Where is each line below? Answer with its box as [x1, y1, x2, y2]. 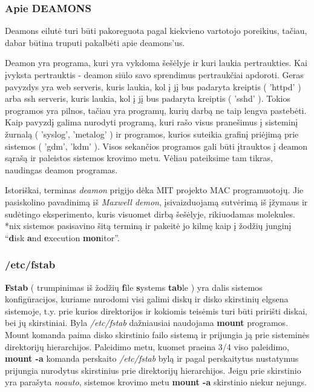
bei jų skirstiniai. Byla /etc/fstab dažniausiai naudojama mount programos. [5, 316, 289, 329]
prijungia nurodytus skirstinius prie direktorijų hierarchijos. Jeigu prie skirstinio [5, 364, 301, 376]
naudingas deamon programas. [5, 163, 118, 176]
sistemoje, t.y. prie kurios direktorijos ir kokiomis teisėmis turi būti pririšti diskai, [5, 304, 307, 317]
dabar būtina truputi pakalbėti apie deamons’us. [5, 36, 185, 48]
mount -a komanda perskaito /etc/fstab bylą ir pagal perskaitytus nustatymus [5, 352, 299, 365]
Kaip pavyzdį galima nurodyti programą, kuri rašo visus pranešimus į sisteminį [5, 116, 298, 128]
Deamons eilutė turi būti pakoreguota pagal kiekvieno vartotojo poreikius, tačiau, [5, 24, 307, 37]
